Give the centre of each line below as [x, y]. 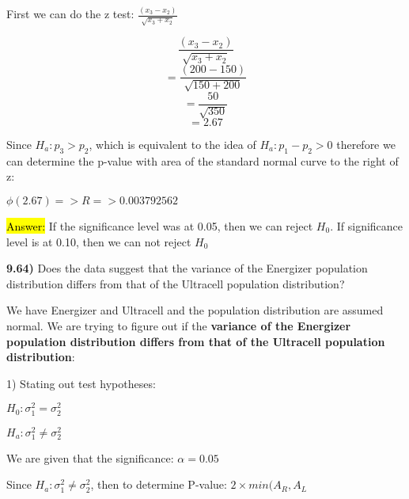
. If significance [367, 225]
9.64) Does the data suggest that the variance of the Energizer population [187, 268]
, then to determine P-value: [159, 484]
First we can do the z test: [70, 14]
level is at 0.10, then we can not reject [99, 241]
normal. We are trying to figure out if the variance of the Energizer [179, 325]
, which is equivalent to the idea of [172, 144]
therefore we [366, 144]
